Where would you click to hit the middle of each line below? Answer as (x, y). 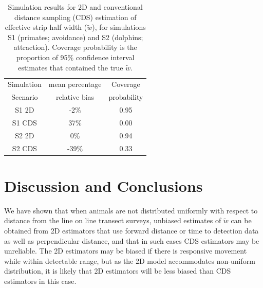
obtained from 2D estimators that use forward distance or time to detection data (131, 231)
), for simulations (119, 27)
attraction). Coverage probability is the (75, 47)
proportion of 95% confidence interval (75, 57)
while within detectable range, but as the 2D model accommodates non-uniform (130, 260)
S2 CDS (24, 148)
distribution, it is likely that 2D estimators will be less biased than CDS (118, 271)
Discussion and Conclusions (104, 185)
